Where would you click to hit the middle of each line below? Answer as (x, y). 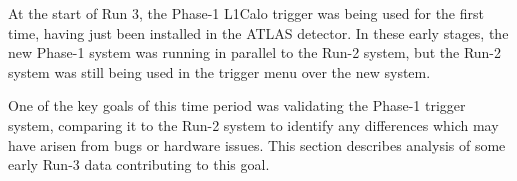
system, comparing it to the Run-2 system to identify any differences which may (253, 124)
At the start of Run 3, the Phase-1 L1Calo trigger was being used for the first (246, 13)
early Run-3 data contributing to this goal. (139, 164)
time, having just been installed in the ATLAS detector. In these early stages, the (258, 32)
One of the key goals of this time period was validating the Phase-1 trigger (237, 105)
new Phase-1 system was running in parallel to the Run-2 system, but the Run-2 (255, 52)
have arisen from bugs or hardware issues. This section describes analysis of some (257, 144)
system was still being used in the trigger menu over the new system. (219, 71)
